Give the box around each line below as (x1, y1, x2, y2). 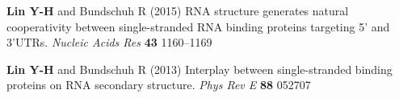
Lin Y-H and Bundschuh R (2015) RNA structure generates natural (6, 2, 349, 18)
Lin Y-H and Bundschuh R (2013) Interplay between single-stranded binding (6, 60, 393, 77)
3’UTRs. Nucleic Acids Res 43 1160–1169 (6, 34, 212, 51)
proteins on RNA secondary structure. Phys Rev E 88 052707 (6, 76, 311, 93)
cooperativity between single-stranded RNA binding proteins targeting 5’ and (6, 18, 390, 35)
